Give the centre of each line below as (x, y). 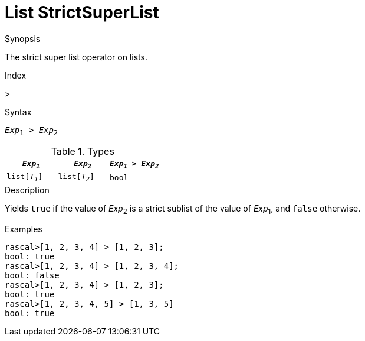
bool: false (32, 275)
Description (27, 190)
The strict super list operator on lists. (76, 57)
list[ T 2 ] (76, 178)
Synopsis (23, 38)
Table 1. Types (83, 151)
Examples (24, 229)
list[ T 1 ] (25, 178)
